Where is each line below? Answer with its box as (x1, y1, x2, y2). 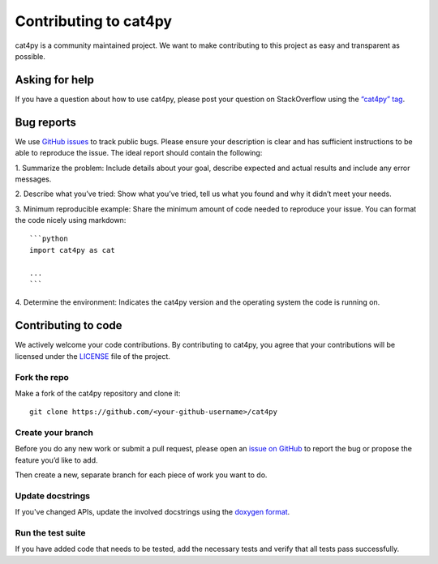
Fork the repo (15, 371, 69, 382)
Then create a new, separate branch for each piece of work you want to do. (15, 470, 268, 480)
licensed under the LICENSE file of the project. (15, 351, 170, 361)
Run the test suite (15, 528, 86, 539)
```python (29, 234, 68, 243)
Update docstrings (15, 490, 91, 502)
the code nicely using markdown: (15, 216, 127, 225)
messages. (15, 174, 52, 184)
